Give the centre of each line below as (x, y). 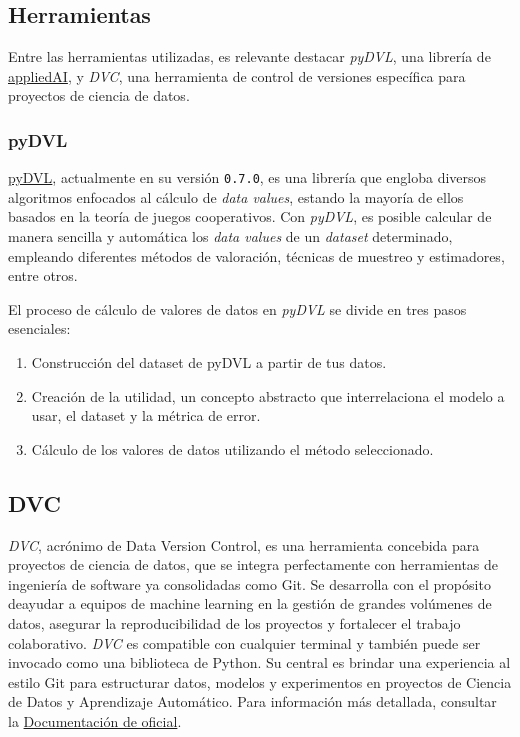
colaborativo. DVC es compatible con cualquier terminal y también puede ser (244, 642)
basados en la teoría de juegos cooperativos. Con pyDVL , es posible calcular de (250, 216)
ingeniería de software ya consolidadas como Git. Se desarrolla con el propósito (249, 583)
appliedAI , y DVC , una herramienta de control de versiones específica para (237, 75)
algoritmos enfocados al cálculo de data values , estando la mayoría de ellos (236, 196)
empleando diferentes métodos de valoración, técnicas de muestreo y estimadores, (256, 255)
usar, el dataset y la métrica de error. (146, 415)
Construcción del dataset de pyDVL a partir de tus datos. (209, 362)
